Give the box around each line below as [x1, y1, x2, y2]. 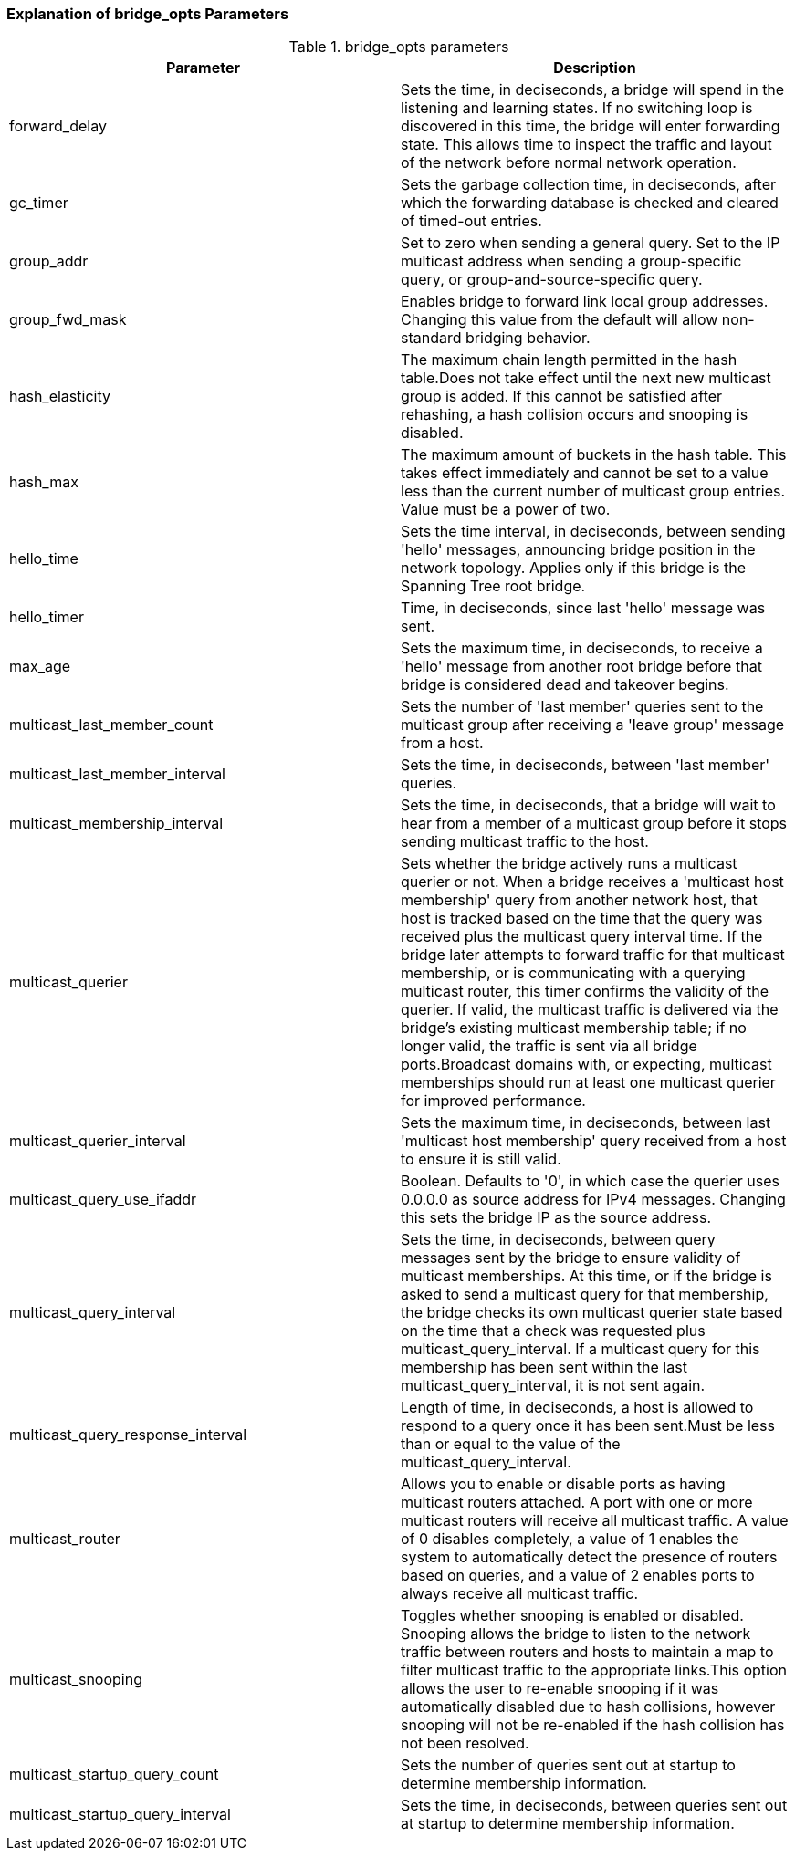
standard [401, 329, 462, 348]
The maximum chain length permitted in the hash [401, 350, 737, 370]
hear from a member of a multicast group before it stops [401, 814, 788, 833]
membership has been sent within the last [401, 1358, 687, 1377]
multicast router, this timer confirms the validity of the [401, 982, 769, 1001]
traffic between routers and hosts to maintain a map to [401, 1643, 774, 1662]
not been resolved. [401, 1734, 529, 1753]
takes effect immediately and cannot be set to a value [401, 464, 769, 483]
